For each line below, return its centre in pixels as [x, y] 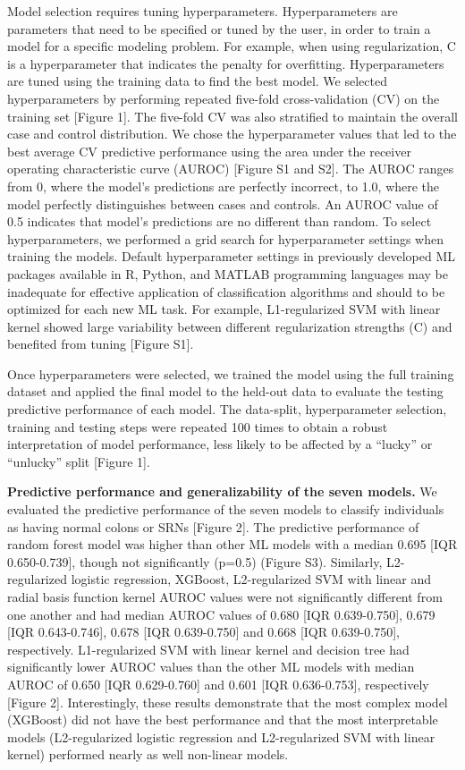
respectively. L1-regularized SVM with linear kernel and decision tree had [208, 649]
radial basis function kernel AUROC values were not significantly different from [225, 597]
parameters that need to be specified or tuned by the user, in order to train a [219, 28]
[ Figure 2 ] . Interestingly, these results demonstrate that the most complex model [228, 702]
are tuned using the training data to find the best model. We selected [197, 81]
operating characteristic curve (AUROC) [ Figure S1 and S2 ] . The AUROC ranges [231, 169]
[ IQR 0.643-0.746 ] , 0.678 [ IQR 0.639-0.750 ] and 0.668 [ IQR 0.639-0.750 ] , [203, 632]
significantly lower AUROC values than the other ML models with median [211, 667]
